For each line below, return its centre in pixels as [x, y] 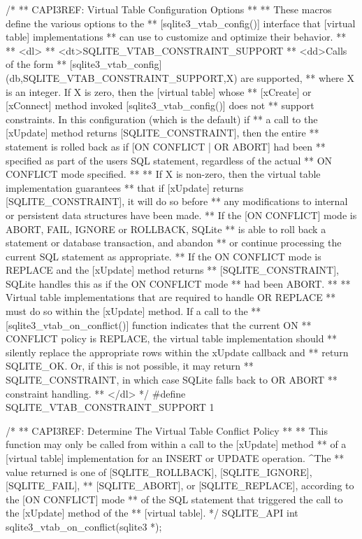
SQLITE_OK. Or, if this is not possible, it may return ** [130, 366]
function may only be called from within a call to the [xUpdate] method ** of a [176, 444]
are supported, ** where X [297, 77]
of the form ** [36, 64]
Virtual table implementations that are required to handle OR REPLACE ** [171, 297]
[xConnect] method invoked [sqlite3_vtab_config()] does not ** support [160, 105]
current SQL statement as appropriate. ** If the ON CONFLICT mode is [164, 256]
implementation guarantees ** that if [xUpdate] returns [125, 187]
